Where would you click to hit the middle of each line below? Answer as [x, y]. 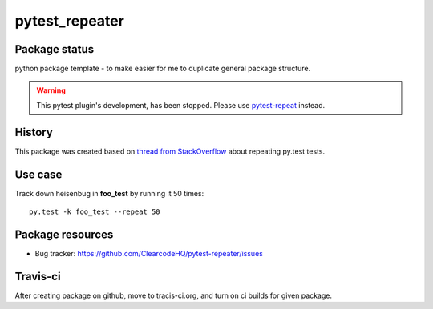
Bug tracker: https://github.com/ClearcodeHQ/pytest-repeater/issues [149, 253]
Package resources [64, 234]
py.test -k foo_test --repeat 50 [95, 212]
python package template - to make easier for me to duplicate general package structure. [163, 69]
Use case [38, 174]
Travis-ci [38, 276]
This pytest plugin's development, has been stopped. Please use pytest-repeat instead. [180, 105]
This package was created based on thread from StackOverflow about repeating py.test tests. [170, 151]
